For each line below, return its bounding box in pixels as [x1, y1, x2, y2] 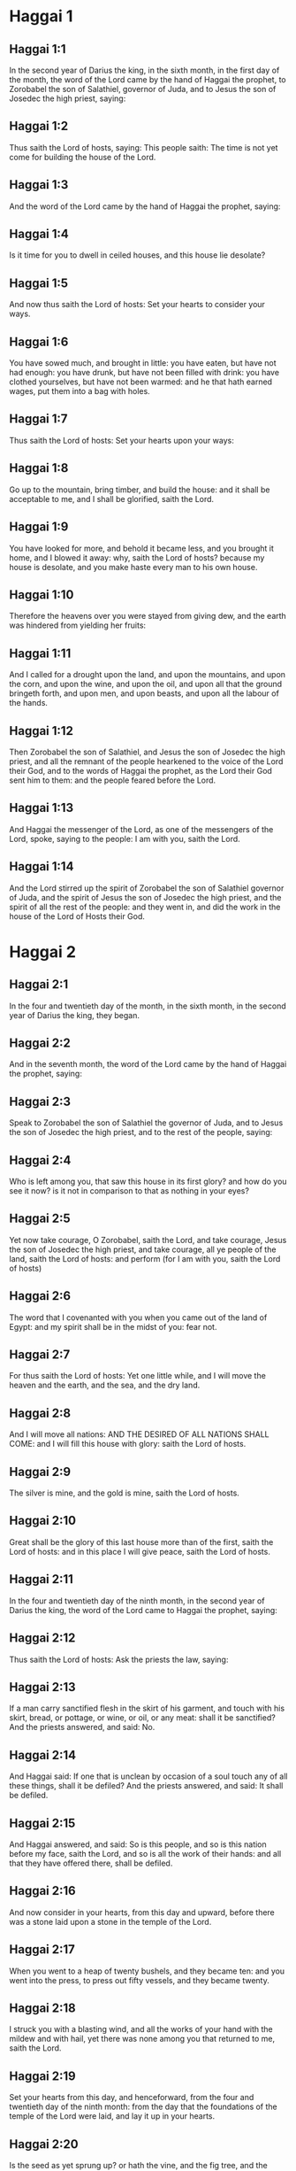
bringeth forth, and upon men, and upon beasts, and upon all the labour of [9, 688, 280, 699]
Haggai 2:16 [9, 1883, 77, 1898]
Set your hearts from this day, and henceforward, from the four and [9, 2092, 254, 2103]
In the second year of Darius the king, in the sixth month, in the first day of [9, 65, 280, 75]
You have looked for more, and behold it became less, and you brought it [9, 543, 274, 553]
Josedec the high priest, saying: [9, 93, 126, 104]
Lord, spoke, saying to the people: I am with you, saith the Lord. [9, 833, 240, 844]
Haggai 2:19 [9, 2068, 77, 2083]
